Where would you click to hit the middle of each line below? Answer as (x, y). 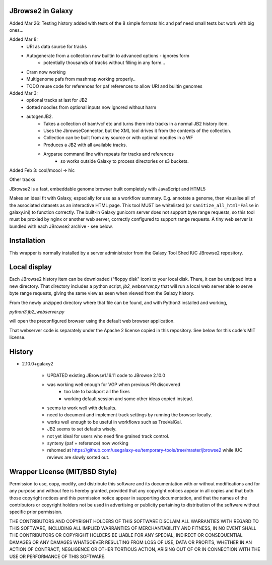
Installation (27, 241)
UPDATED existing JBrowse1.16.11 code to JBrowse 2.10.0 (106, 375)
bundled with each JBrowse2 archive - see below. (61, 226)
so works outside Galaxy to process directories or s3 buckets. (125, 161)
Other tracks (22, 179)
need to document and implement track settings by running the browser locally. (129, 415)
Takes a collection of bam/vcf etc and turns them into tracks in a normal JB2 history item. (136, 123)
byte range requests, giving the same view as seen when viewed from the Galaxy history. (102, 293)
